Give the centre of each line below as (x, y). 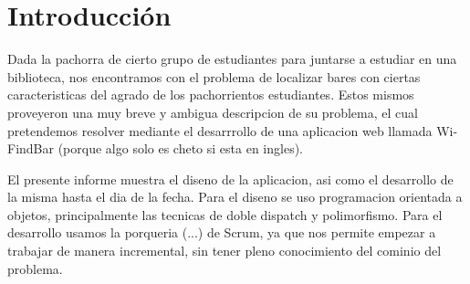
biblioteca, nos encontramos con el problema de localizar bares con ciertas (214, 76)
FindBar (31, 148)
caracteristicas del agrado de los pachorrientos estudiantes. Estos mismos (211, 95)
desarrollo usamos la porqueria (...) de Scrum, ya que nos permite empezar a (222, 232)
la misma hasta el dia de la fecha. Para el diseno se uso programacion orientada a (235, 197)
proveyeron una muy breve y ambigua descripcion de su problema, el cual (213, 112)
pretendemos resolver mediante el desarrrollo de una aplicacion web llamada (220, 130)
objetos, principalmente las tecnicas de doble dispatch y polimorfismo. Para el (225, 214)
